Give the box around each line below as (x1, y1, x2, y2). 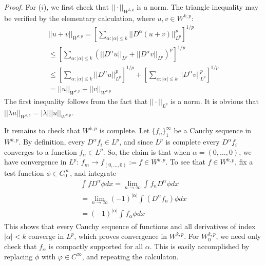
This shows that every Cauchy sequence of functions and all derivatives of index (4, 220, 256, 231)
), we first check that (43, 2, 109, 12)
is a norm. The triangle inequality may (137, 2, 259, 12)
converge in (28, 231, 64, 241)
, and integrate (70, 167, 117, 178)
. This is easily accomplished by (149, 241, 250, 252)
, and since (119, 136, 153, 147)
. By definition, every (18, 136, 85, 147)
